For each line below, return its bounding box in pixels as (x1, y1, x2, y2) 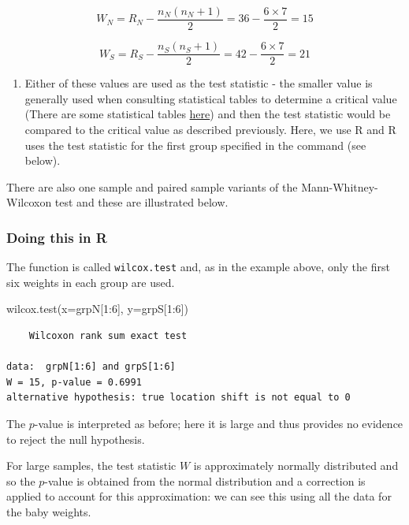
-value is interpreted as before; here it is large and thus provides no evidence (34, 415, 403, 431)
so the (6, 472, 35, 489)
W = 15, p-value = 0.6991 (6, 376, 142, 388)
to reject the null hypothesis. (6, 430, 145, 447)
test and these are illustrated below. (54, 194, 229, 210)
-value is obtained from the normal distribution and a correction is (44, 472, 366, 489)
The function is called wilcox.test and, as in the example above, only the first (6, 259, 390, 275)
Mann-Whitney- (301, 178, 378, 195)
